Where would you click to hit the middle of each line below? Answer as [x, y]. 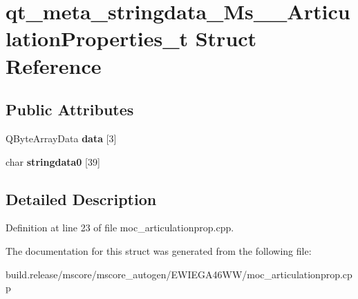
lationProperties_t [97, 38]
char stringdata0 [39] [53, 161]
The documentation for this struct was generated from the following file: [159, 250]
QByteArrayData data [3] [61, 138]
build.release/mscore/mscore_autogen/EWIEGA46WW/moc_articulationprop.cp [179, 274]
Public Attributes [70, 109]
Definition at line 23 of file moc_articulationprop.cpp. [120, 228]
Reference [54, 65]
